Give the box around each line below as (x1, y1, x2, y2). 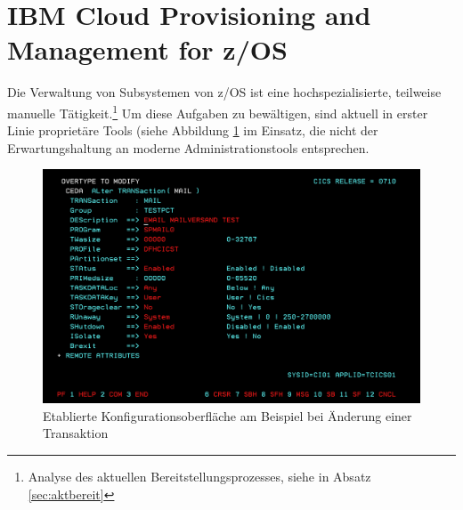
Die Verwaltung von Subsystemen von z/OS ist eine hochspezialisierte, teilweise (7, 83, 442, 101)
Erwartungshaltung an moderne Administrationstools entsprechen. (7, 138, 370, 157)
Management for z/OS (7, 31, 288, 68)
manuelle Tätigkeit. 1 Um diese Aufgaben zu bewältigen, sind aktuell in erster (7, 101, 428, 122)
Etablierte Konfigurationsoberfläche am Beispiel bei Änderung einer (43, 406, 412, 425)
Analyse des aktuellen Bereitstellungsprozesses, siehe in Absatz (28, 467, 371, 486)
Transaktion (43, 424, 109, 442)
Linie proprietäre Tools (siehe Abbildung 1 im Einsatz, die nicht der (7, 121, 378, 140)
